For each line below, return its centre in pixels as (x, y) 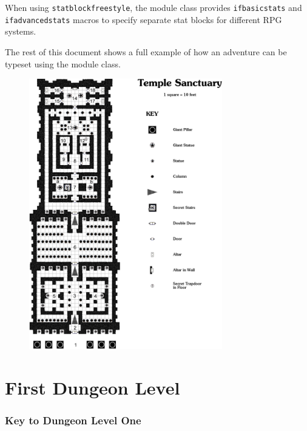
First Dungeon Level (93, 387)
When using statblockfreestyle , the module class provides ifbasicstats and (153, 7)
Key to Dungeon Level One (73, 420)
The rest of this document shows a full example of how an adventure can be (146, 51)
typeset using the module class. (63, 63)
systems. (21, 31)
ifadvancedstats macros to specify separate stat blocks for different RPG (143, 19)
